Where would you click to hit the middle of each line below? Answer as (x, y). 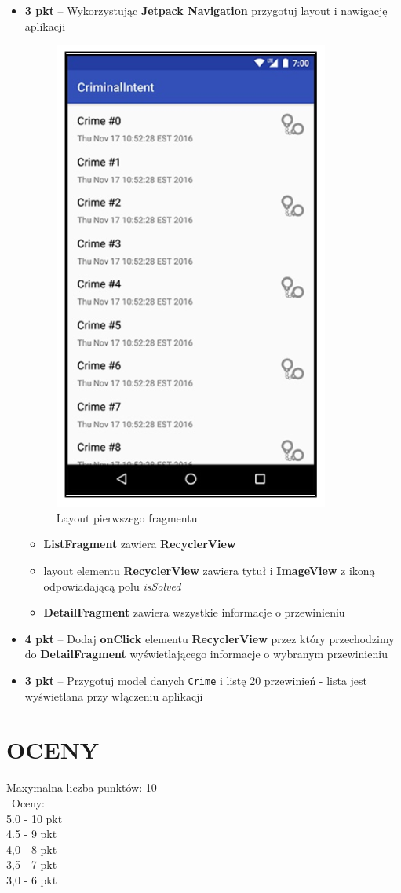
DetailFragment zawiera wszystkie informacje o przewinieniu (194, 612)
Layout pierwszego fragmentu (127, 517)
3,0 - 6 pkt (32, 879)
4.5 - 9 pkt (32, 834)
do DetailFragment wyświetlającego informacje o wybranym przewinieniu (206, 654)
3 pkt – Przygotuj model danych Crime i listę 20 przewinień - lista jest (196, 680)
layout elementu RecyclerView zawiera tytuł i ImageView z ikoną (209, 570)
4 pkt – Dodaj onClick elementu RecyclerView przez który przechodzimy (210, 638)
